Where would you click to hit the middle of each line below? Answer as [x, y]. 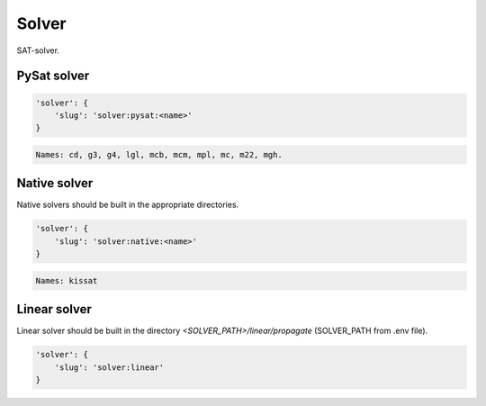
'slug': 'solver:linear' [109, 367]
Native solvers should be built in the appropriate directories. [128, 205]
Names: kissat [67, 280]
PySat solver [53, 76]
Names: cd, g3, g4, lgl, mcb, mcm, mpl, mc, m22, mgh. [159, 154]
